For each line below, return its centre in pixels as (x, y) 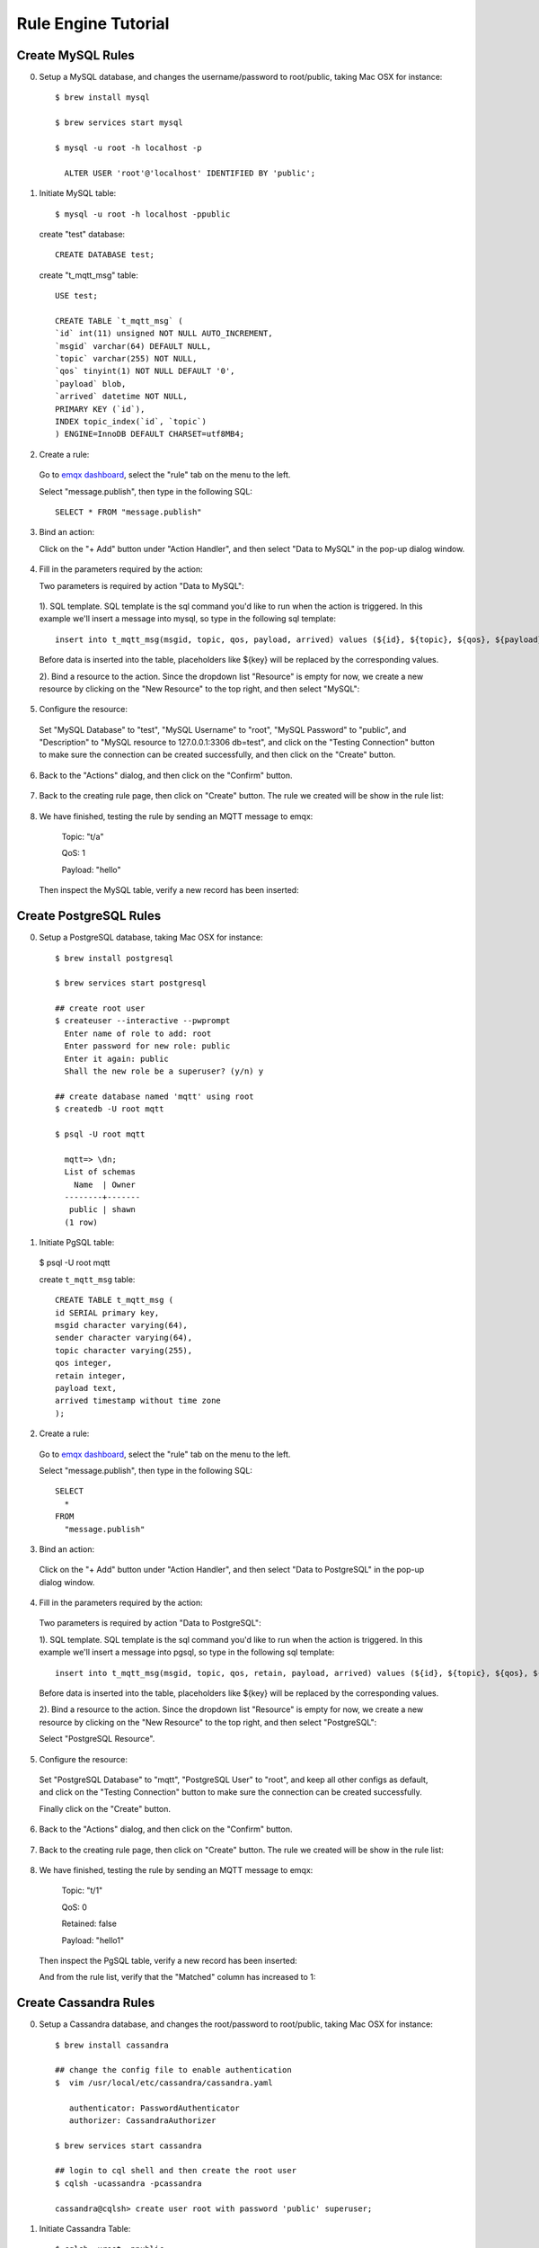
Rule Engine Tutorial (93, 23)
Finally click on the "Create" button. (105, 1808)
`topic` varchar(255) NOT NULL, (126, 359)
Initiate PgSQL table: (77, 1243)
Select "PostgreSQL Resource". (97, 1739)
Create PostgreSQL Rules (89, 916)
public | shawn (102, 1210)
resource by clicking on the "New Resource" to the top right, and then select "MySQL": (199, 689)
